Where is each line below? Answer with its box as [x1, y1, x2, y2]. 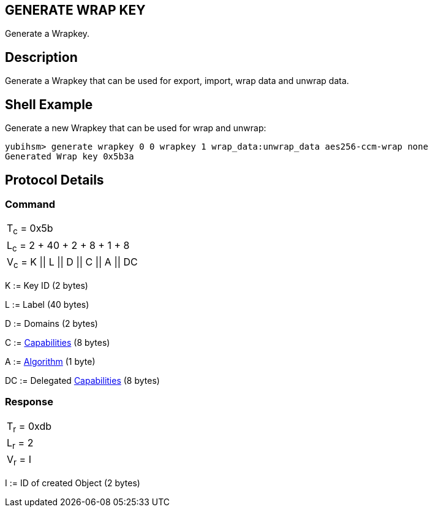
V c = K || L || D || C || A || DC [7, 255, 138, 270]
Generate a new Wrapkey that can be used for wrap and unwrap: [5, 123, 266, 134]
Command [5, 197, 55, 210]
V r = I [7, 453, 31, 468]
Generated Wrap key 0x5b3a [5, 151, 134, 162]
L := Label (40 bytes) [5, 299, 89, 310]
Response [5, 395, 53, 408]
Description [5, 49, 78, 65]
